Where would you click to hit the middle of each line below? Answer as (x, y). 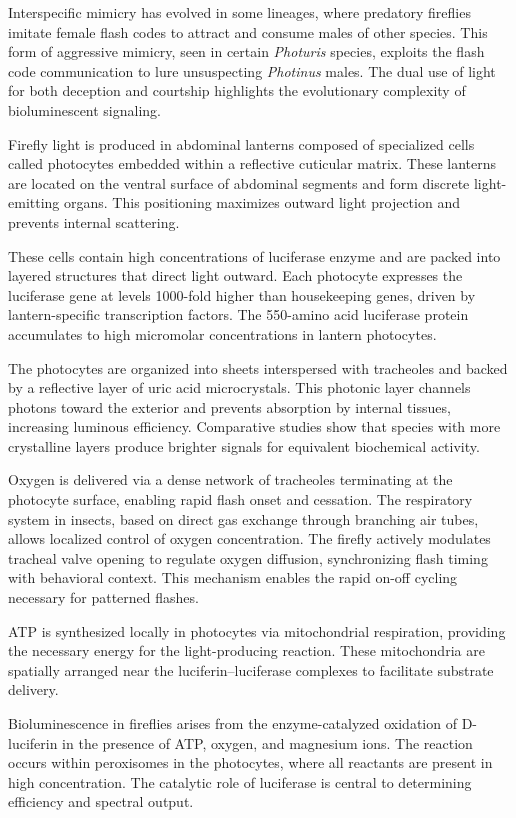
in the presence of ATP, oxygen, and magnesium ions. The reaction (267, 742)
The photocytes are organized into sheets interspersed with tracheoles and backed (258, 367)
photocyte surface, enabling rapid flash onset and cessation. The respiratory (240, 499)
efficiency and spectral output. (101, 801)
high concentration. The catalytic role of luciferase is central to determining (240, 781)
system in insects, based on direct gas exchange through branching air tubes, (243, 518)
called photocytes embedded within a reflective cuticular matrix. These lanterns (252, 163)
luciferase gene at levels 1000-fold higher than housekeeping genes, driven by (242, 294)
